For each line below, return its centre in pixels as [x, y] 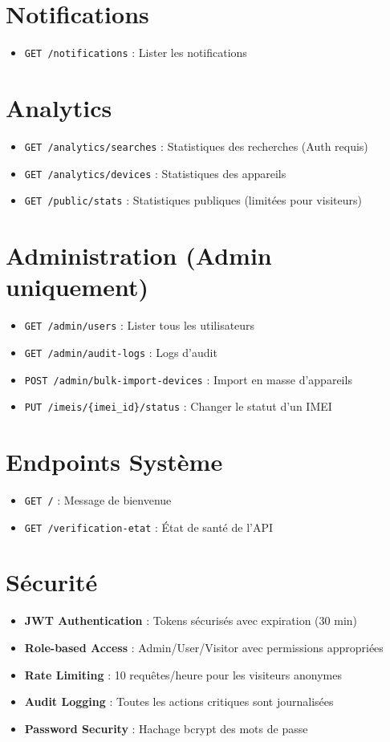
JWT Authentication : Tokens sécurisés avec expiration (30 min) [191, 620]
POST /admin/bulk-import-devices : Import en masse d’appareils [188, 379]
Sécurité [52, 582]
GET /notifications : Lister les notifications [136, 53]
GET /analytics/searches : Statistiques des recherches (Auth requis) [196, 146]
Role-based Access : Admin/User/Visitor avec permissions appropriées [204, 647]
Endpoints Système [114, 461]
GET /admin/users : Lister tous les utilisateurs [140, 325]
